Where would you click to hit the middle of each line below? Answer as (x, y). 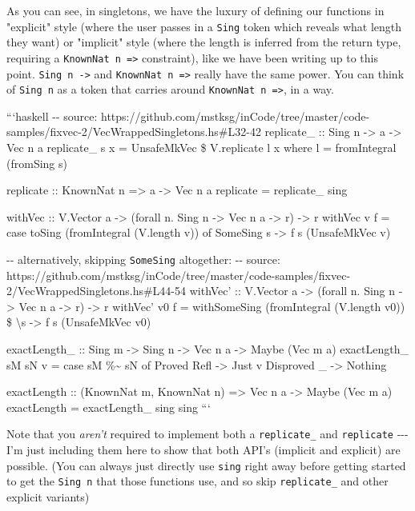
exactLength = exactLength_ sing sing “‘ (109, 407)
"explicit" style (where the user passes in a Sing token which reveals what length (204, 26)
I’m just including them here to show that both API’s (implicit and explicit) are (203, 450)
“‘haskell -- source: (52, 116)
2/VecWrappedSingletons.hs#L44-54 (97, 291)
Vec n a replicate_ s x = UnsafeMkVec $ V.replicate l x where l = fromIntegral (201, 147)
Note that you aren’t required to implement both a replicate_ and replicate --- (207, 434)
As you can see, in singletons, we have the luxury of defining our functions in (195, 10)
